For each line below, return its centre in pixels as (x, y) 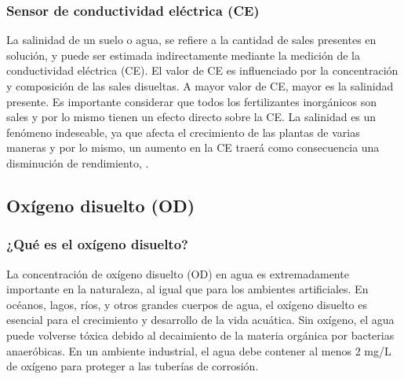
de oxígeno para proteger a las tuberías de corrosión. (133, 366)
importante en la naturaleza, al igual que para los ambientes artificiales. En (187, 289)
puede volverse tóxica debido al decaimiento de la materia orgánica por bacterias (200, 335)
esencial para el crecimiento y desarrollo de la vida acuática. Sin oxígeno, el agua (200, 320)
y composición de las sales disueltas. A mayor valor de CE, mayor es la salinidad (200, 86)
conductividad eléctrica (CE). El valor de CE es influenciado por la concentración (202, 70)
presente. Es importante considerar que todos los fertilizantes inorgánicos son (191, 101)
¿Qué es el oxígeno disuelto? (97, 244)
